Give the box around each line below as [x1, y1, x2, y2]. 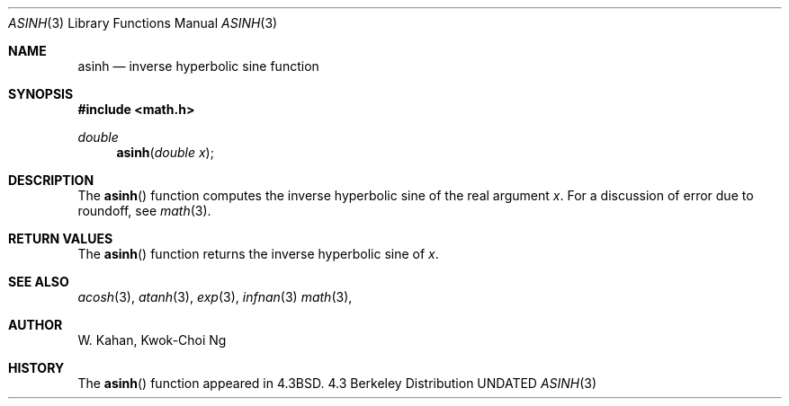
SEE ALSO [8, 274, 69, 289]
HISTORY [8, 360, 65, 375]
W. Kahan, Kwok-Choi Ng [77, 332, 227, 348]
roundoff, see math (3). [77, 203, 211, 218]
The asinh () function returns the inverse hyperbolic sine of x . [77, 246, 439, 261]
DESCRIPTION [8, 172, 94, 188]
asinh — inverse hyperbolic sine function [77, 58, 319, 74]
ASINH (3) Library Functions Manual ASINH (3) [8, 15, 278, 31]
